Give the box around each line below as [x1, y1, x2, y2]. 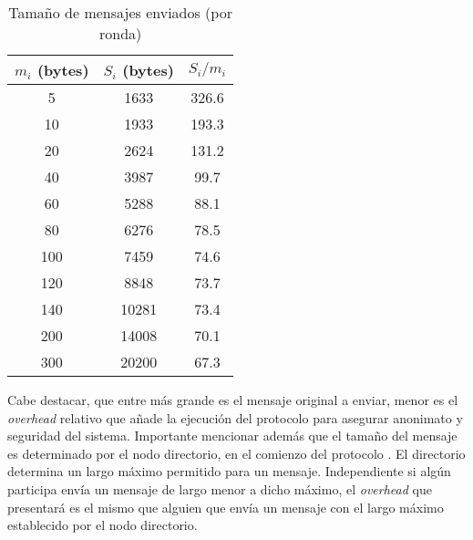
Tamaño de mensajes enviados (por [8, 2, 232, 23]
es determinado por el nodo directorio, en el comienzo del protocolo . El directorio [7, 443, 466, 462]
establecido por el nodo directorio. [7, 515, 198, 535]
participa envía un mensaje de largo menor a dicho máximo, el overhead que [7, 479, 432, 498]
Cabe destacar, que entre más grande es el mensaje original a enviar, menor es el [7, 390, 458, 409]
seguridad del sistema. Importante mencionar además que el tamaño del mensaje [7, 426, 458, 445]
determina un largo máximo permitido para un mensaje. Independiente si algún [7, 462, 451, 481]
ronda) [98, 23, 142, 44]
